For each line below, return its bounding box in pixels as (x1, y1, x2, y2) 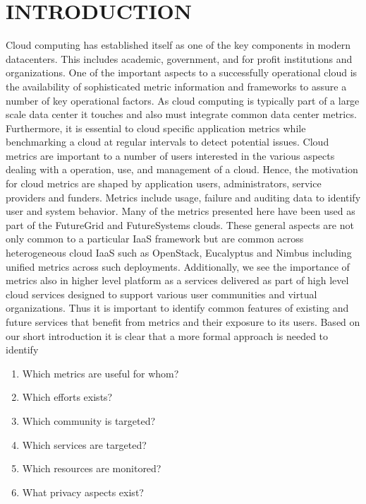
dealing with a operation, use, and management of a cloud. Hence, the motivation (6, 162, 358, 177)
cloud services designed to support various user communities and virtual (6, 286, 317, 301)
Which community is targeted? (22, 413, 156, 428)
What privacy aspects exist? (22, 484, 144, 499)
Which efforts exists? (22, 389, 113, 404)
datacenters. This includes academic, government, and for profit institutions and (6, 51, 353, 66)
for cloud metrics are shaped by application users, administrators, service (6, 176, 322, 191)
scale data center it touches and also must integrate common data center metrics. (6, 107, 357, 122)
